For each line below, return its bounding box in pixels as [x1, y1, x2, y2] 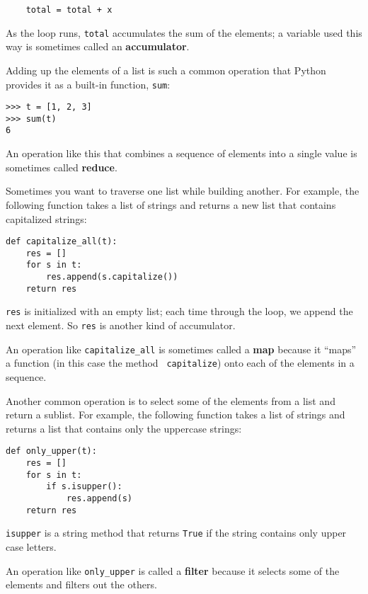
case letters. [6, 539, 57, 554]
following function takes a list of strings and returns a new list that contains [6, 197, 336, 212]
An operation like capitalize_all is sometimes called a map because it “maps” [6, 341, 357, 356]
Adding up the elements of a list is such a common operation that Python [6, 62, 326, 77]
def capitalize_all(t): [6, 236, 117, 247]
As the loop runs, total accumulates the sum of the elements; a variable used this [6, 25, 362, 40]
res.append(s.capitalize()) [46, 272, 178, 282]
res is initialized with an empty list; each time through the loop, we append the [6, 304, 353, 319]
